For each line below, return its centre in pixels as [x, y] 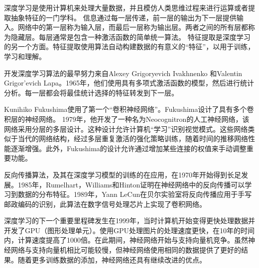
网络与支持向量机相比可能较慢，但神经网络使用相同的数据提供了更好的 [126, 250]
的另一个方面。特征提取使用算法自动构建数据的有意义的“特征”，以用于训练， [129, 46]
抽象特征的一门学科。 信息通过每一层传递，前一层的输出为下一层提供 [124, 17]
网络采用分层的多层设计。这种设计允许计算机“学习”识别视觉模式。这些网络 [126, 129]
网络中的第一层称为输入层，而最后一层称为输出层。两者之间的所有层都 [133, 27]
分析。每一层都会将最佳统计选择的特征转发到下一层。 [91, 92]
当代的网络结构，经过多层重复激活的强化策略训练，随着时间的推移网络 [133, 138]
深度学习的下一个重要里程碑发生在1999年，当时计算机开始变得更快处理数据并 [129, 221]
